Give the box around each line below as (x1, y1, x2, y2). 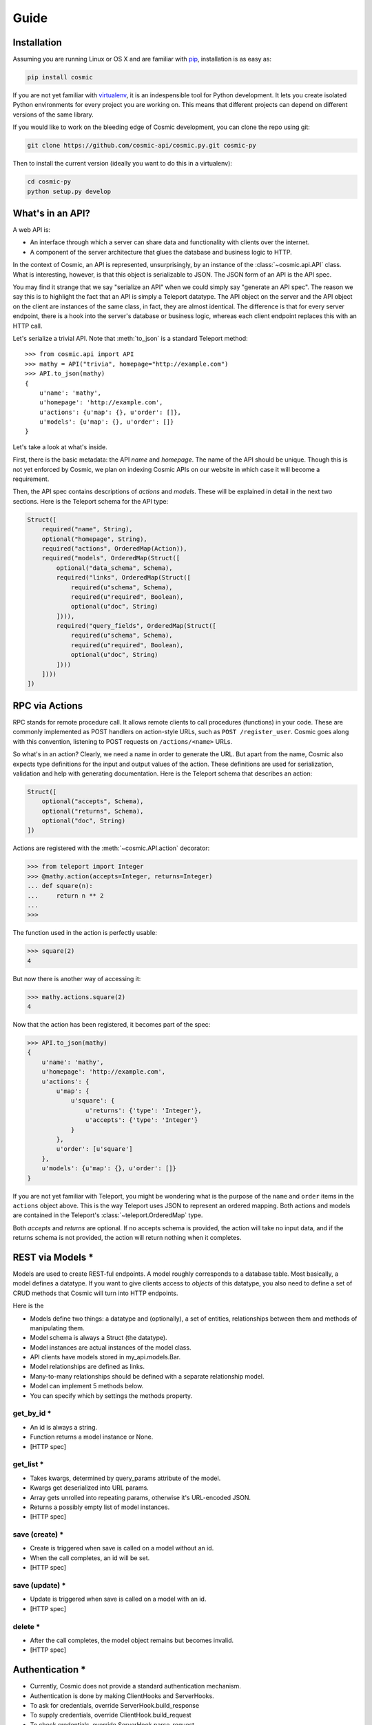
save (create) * (12, 1530, 64, 1539)
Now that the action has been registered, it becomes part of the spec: (12, 1021, 211, 1029)
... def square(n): (27, 882, 93, 890)
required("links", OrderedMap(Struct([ (56, 573, 191, 582)
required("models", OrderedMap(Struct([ (41, 554, 180, 562)
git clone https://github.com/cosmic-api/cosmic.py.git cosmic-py (27, 141, 256, 150)
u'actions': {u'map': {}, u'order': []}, (39, 408, 182, 416)
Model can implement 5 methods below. (30, 1382, 144, 1390)
